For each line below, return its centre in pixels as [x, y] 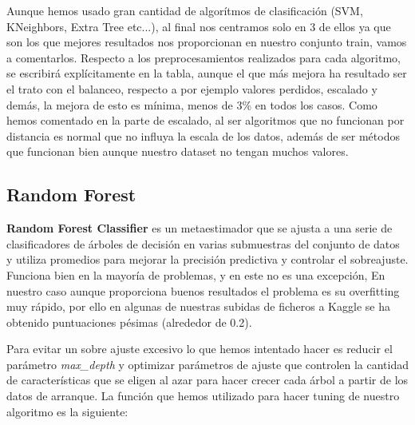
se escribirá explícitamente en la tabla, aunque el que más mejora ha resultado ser [207, 73]
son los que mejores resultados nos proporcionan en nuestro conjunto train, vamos [207, 42]
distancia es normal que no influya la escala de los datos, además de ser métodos [203, 135]
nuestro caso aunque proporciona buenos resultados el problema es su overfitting [203, 290]
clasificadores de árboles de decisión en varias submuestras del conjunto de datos [203, 243]
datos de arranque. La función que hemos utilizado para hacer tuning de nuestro [203, 396]
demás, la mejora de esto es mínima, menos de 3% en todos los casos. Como [192, 104]
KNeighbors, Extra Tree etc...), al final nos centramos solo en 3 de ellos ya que [199, 26]
